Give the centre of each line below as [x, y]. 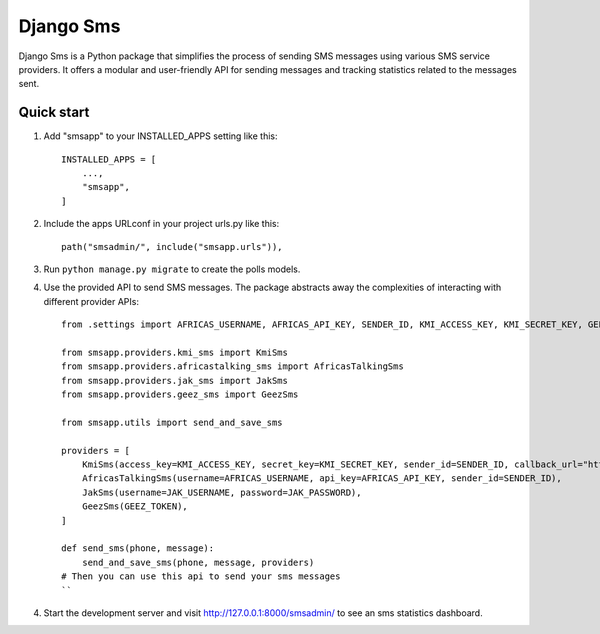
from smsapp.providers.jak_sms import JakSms [175, 380]
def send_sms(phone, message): [138, 548]
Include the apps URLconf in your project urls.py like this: [161, 224]
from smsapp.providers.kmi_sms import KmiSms [175, 352]
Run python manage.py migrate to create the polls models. [172, 269]
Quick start [54, 112]
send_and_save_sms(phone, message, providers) [198, 562]
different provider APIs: [91, 301]
